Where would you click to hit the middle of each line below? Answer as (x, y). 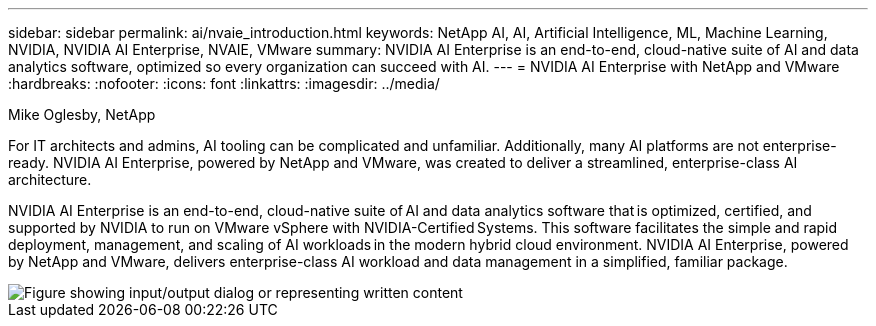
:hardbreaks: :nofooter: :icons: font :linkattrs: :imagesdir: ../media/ (224, 83)
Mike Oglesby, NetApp (82, 114)
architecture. (50, 179)
